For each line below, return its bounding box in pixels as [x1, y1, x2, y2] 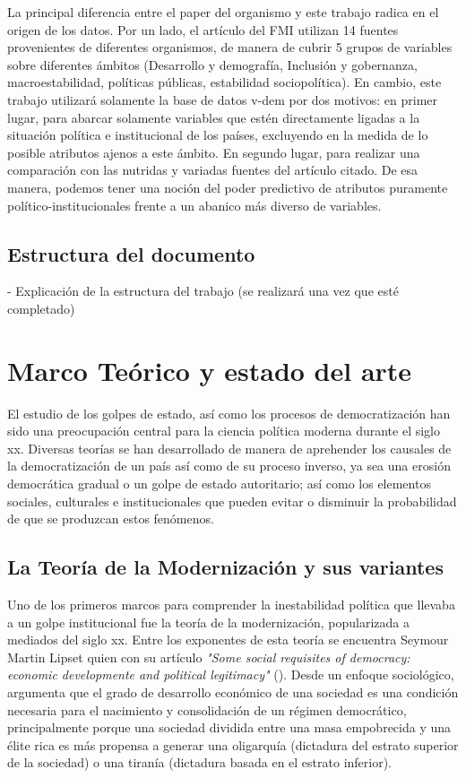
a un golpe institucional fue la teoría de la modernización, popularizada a [7, 612, 410, 631]
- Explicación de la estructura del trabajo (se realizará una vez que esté [7, 281, 399, 300]
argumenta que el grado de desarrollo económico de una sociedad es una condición [7, 682, 459, 701]
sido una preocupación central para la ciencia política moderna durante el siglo [7, 421, 440, 440]
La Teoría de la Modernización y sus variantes [7, 553, 444, 581]
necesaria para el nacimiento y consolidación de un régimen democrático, [7, 700, 407, 719]
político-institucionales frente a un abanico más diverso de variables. [7, 195, 382, 214]
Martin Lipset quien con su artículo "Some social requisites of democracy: [7, 647, 410, 666]
